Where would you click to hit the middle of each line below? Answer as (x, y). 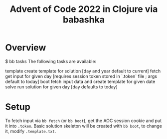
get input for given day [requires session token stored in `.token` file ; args (81, 76)
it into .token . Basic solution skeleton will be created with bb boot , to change (83, 126)
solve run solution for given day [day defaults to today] (62, 87)
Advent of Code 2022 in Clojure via (84, 9)
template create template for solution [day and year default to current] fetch (83, 71)
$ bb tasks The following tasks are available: (51, 61)
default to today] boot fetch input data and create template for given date (80, 81)
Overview (26, 48)
